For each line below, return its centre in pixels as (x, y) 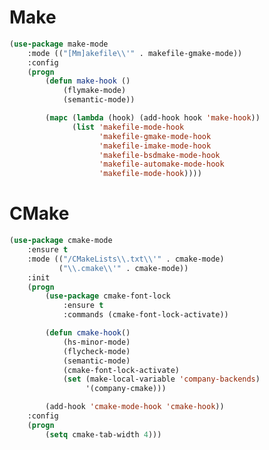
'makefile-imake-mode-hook (155, 146)
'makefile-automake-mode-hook (161, 164)
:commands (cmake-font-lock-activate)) (145, 315)
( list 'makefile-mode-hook (128, 127)
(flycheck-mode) (96, 351)
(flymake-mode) (94, 91)
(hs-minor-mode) (96, 342)
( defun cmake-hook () (88, 333)
